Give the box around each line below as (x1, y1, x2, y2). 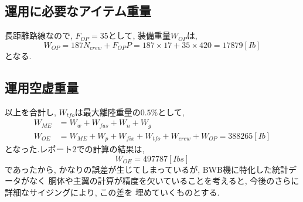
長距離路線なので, (5, 29, 73, 42)
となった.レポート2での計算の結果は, (5, 143, 145, 155)
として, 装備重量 (108, 29, 171, 42)
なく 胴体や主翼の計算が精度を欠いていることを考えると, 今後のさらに (29, 174, 299, 187)
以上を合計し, (5, 105, 56, 118)
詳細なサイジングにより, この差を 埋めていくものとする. (5, 186, 220, 198)
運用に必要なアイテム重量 (5, 2, 151, 20)
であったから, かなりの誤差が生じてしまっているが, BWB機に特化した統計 (5, 163, 288, 175)
